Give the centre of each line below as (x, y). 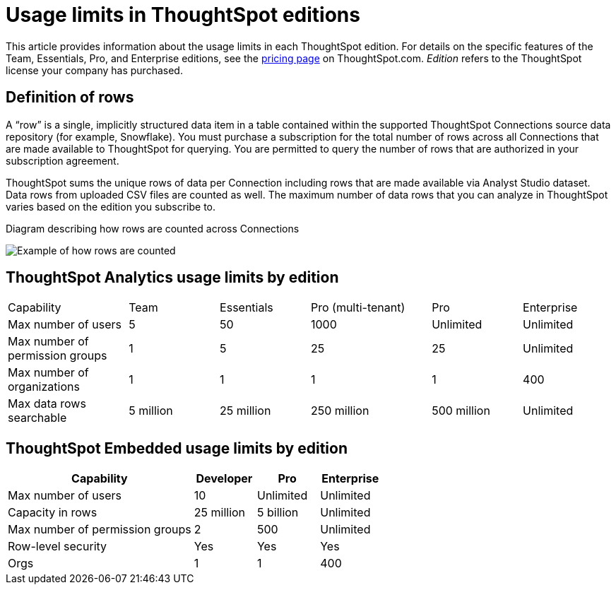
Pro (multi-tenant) (358, 308)
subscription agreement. (63, 160)
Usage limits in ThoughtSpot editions (183, 15)
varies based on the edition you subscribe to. (111, 206)
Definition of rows (70, 98)
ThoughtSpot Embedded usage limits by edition (177, 448)
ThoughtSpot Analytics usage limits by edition (172, 278)
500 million (461, 411)
